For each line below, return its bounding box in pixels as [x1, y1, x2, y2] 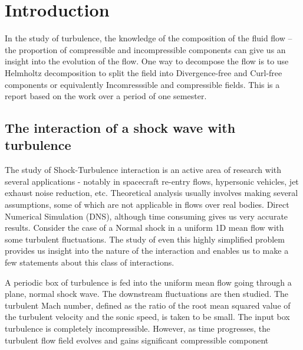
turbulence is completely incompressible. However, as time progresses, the [5, 322, 271, 334]
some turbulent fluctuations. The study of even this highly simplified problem [5, 233, 285, 245]
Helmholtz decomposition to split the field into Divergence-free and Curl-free [5, 66, 282, 78]
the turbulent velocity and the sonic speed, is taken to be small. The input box [5, 310, 290, 323]
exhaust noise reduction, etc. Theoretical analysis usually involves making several [5, 187, 298, 199]
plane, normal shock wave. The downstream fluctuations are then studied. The [5, 287, 289, 300]
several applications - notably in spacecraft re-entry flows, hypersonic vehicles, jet [5, 175, 299, 187]
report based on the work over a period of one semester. [5, 90, 207, 102]
